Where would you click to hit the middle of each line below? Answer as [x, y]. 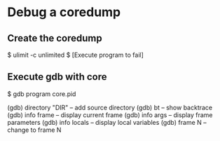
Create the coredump [55, 38]
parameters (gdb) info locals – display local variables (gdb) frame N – [107, 122]
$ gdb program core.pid [42, 94]
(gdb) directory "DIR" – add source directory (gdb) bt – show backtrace [110, 107]
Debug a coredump [64, 12]
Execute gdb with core [57, 77]
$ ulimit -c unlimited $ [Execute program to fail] [75, 55]
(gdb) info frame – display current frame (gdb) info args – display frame [110, 115]
